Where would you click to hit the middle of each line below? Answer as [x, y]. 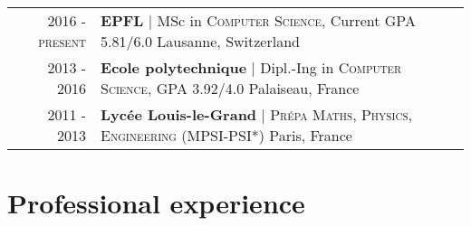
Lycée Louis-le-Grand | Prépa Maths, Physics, [256, 114]
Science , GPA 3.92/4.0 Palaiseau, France [230, 88]
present [62, 41]
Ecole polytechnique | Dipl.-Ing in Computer [251, 67]
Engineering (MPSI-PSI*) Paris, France [226, 135]
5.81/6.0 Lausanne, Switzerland [200, 41]
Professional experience [156, 203]
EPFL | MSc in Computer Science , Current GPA [258, 20]
